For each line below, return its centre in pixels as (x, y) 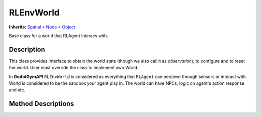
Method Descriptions (42, 104)
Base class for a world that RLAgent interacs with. (58, 36)
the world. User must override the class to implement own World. (74, 68)
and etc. (17, 90)
